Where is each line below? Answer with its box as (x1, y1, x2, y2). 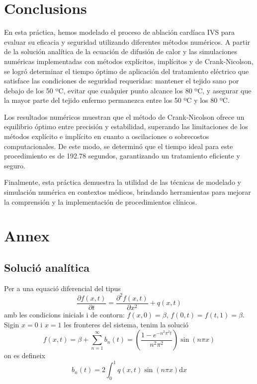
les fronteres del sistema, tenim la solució (64, 319, 189, 329)
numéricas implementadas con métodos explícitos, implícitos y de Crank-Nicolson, (4, 56, 254, 66)
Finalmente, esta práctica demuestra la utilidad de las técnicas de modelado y (4, 177, 241, 187)
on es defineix (4, 350, 45, 361)
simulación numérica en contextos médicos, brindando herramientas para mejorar (4, 187, 251, 197)
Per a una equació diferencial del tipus (4, 283, 121, 293)
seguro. (4, 160, 25, 170)
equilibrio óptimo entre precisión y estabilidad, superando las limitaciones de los (4, 121, 248, 132)
